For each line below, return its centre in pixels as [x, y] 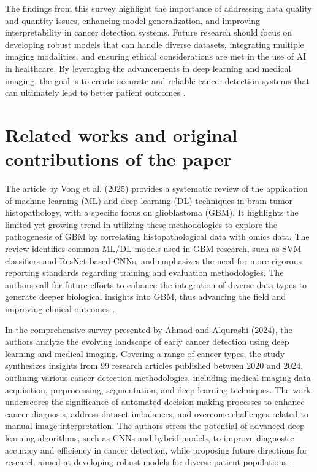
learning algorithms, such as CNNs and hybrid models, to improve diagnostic [150, 437]
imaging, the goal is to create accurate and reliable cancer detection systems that [158, 80]
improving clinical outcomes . [60, 309]
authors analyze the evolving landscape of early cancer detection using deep [147, 341]
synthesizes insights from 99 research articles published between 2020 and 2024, [154, 365]
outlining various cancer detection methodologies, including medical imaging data [158, 377]
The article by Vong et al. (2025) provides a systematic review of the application [156, 188]
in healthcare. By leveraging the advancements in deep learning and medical [148, 68]
